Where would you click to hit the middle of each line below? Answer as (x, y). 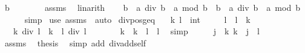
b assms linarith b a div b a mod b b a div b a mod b (152, 7)
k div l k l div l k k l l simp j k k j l (136, 31)
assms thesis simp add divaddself (75, 42)
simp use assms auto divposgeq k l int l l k (137, 19)
